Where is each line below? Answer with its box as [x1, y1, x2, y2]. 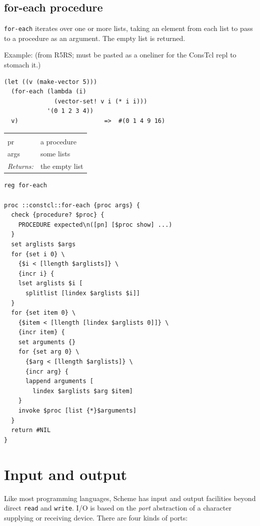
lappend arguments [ [25, 378, 93, 385]
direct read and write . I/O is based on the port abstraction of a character [4, 503, 231, 513]
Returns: [7, 161, 33, 171]
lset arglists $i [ [18, 280, 83, 287]
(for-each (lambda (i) [11, 88, 86, 95]
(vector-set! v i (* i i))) [54, 97, 147, 105]
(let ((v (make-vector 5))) [4, 78, 97, 85]
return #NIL [11, 427, 51, 434]
